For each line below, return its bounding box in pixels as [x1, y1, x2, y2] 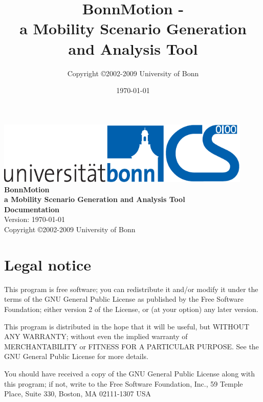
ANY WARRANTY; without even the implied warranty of [4, 331, 188, 342]
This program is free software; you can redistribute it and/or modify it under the [4, 283, 258, 294]
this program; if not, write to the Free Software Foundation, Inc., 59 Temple [4, 378, 243, 389]
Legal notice [4, 254, 92, 275]
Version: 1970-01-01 [4, 214, 65, 225]
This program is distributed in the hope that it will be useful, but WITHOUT [4, 321, 250, 331]
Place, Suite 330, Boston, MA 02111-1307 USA [4, 388, 151, 399]
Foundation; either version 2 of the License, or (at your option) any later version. [4, 303, 258, 314]
